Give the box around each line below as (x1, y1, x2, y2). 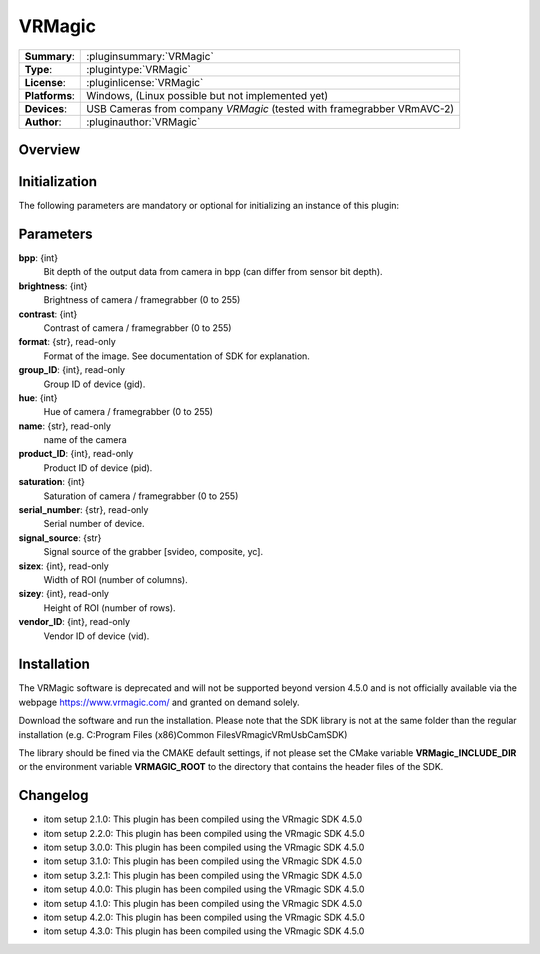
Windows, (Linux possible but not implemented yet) (86, 88, 329, 102)
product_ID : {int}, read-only (18, 448, 134, 460)
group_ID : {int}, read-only (18, 364, 125, 376)
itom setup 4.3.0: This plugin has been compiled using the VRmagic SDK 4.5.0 (43, 925, 365, 937)
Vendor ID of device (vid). (43, 630, 150, 642)
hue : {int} (18, 391, 58, 404)
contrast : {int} (18, 308, 78, 320)
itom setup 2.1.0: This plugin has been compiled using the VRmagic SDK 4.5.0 (43, 813, 363, 825)
